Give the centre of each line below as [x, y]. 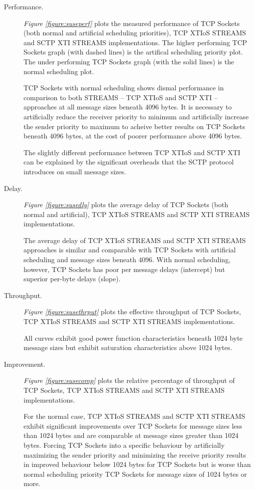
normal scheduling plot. [59, 71]
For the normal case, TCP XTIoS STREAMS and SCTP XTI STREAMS [134, 416]
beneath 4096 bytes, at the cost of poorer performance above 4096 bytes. [133, 136]
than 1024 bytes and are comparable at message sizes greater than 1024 [131, 435]
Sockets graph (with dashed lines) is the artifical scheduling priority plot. [133, 52]
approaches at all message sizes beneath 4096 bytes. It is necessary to [128, 107]
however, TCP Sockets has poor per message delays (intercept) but [124, 269]
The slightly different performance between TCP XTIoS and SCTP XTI [132, 152]
